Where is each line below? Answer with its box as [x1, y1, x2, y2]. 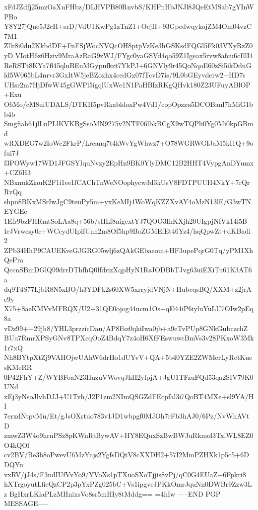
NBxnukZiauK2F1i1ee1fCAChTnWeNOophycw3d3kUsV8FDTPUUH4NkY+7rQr [4, 176, 250, 187]
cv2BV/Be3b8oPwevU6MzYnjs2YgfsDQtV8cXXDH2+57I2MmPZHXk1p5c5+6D [4, 449, 249, 460]
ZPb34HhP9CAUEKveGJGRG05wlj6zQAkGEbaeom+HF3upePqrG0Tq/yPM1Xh [4, 245, 254, 255]
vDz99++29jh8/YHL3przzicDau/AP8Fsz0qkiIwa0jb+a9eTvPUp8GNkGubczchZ [4, 323, 248, 333]
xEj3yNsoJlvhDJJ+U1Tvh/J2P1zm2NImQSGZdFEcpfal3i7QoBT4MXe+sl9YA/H [4, 391, 254, 401]
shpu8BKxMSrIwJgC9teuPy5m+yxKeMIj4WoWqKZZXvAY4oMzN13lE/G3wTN [4, 196, 252, 206]
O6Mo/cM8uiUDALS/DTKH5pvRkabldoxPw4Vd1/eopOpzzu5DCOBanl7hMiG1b [4, 98, 253, 109]
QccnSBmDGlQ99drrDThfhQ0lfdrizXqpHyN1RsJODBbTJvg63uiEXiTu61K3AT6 [4, 264, 252, 275]
